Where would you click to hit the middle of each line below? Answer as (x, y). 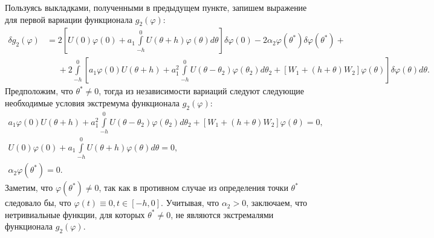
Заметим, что (29, 188)
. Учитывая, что (190, 203)
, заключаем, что (277, 203)
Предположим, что (39, 91)
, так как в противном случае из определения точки (193, 188)
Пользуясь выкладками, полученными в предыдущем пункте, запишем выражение (156, 7)
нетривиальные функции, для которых (75, 214)
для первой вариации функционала (69, 19)
